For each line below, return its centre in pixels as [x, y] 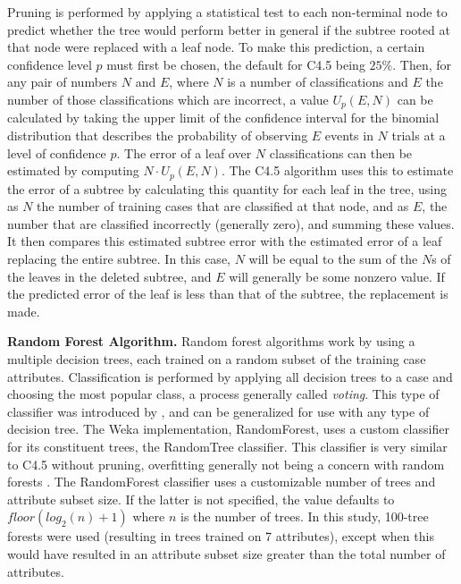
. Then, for [422, 64]
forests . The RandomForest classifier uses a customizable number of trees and [222, 482]
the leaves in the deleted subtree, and [109, 276]
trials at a [419, 135]
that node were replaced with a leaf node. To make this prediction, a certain [216, 47]
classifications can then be [341, 152]
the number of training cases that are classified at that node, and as [223, 206]
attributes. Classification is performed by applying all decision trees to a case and [230, 376]
